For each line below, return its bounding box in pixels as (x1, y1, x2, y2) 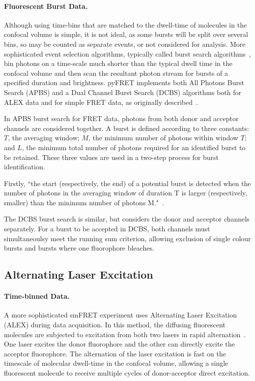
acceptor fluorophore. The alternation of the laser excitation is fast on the (4, 348, 226, 358)
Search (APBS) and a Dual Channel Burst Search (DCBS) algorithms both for (4, 87, 241, 97)
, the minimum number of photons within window (88, 132, 238, 143)
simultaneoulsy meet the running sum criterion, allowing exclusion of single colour (4, 233, 251, 243)
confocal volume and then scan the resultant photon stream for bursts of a (4, 67, 228, 78)
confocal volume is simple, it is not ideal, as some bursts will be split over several (4, 29, 248, 39)
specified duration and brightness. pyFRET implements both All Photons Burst (4, 77, 244, 88)
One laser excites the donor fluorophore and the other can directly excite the (4, 339, 235, 349)
